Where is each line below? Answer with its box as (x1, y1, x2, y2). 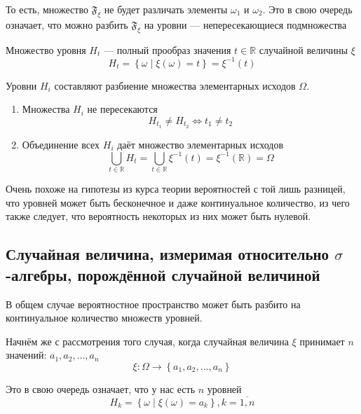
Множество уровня (6, 42, 86, 57)
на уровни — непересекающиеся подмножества (144, 17, 347, 32)
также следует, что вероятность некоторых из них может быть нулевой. (6, 209, 311, 223)
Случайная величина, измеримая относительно (6, 243, 329, 265)
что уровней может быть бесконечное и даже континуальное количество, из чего (6, 195, 350, 209)
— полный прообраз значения (103, 42, 231, 57)
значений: (6, 347, 47, 362)
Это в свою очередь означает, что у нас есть (6, 381, 196, 396)
